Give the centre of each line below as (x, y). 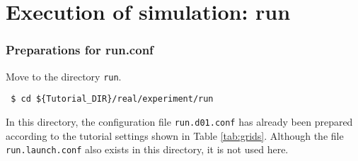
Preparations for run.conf (80, 50)
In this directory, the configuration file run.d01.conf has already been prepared (179, 121)
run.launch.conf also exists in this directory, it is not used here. (147, 149)
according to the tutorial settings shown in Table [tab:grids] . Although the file (175, 135)
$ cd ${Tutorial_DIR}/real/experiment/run (112, 99)
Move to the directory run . (64, 76)
